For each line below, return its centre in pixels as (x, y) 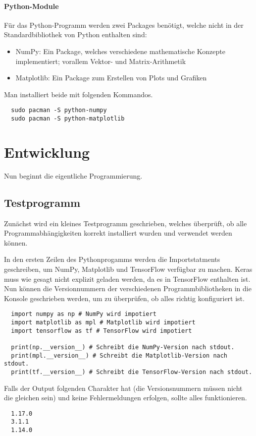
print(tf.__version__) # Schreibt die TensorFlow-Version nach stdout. (132, 372)
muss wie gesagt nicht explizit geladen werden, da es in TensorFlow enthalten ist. (127, 279)
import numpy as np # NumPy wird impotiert (84, 314)
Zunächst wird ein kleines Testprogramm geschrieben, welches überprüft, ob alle (126, 223)
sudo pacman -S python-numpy (59, 110)
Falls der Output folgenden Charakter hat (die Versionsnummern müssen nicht (123, 388)
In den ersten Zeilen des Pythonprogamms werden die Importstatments (112, 259)
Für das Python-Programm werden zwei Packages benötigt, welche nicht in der (124, 25)
